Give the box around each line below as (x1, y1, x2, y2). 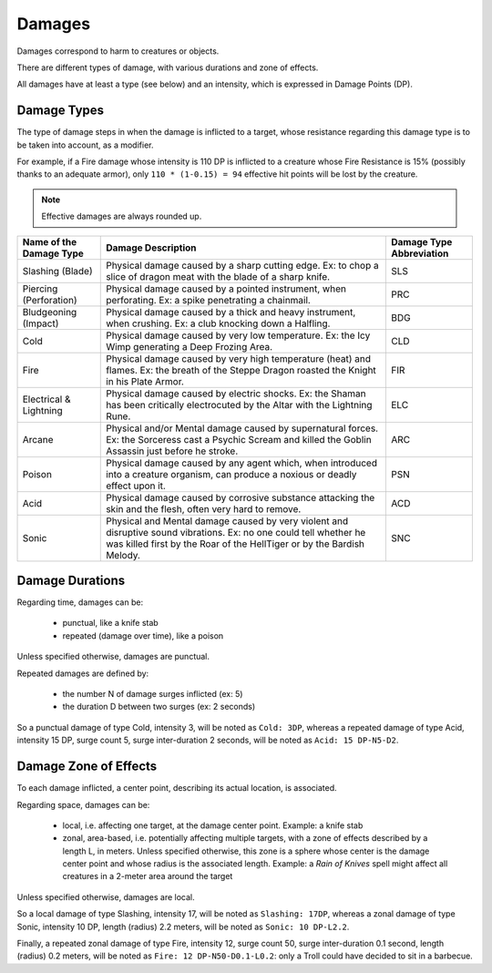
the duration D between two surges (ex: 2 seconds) (62, 702, 256, 712)
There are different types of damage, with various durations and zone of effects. (16, 62, 319, 73)
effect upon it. (106, 479, 166, 492)
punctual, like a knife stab (62, 618, 159, 629)
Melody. (106, 548, 141, 561)
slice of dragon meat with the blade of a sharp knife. (106, 270, 331, 282)
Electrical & (22, 393, 71, 405)
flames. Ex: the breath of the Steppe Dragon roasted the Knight (106, 364, 377, 376)
